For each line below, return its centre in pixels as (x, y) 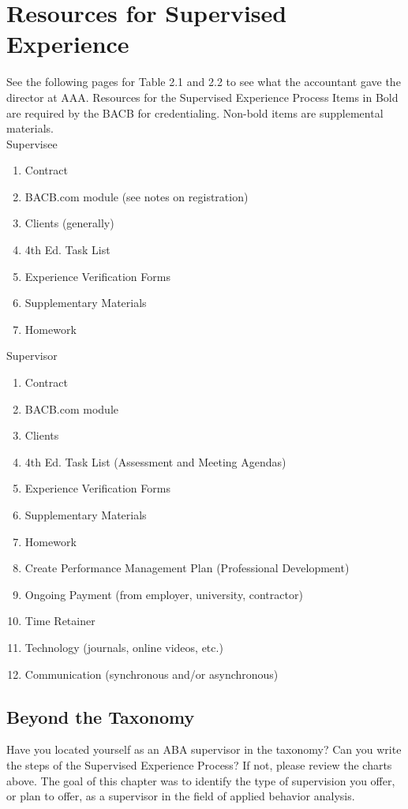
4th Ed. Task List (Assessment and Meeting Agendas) (155, 461)
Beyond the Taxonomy (101, 716)
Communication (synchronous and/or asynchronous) (152, 674)
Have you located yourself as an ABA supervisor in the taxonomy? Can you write (204, 749)
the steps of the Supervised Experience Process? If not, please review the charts (199, 764)
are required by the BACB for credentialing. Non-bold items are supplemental (195, 112)
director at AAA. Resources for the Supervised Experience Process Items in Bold (202, 97)
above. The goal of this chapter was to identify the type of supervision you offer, (201, 780)
